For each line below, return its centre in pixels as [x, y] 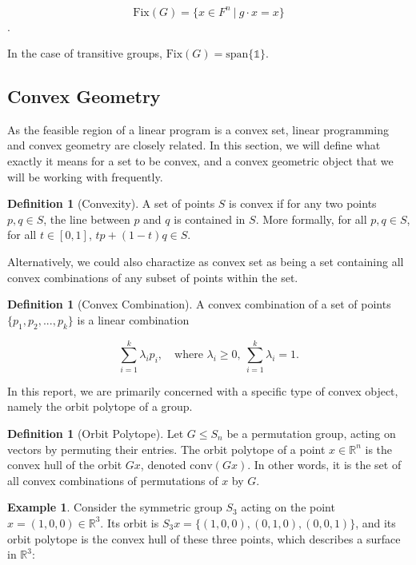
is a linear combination [133, 319]
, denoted [163, 465]
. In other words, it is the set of [324, 465]
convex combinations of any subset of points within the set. [153, 277]
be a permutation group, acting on [311, 433]
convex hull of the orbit [65, 465]
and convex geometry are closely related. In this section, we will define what [194, 145]
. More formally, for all [311, 219]
